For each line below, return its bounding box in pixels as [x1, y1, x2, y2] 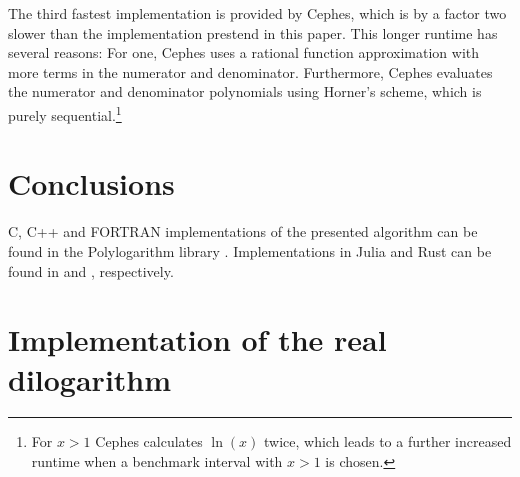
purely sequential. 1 [8, 101, 122, 125]
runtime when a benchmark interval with [31, 451, 283, 472]
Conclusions [8, 163, 175, 204]
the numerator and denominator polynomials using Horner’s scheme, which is [8, 81, 482, 102]
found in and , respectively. [8, 260, 174, 281]
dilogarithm [8, 358, 172, 399]
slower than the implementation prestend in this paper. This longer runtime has [8, 22, 498, 43]
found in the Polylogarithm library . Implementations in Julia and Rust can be [8, 240, 492, 261]
